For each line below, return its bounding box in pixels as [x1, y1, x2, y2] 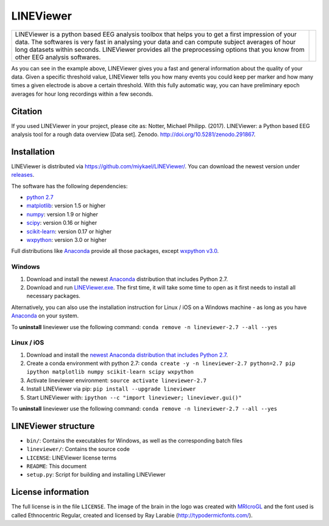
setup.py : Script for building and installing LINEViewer [26, 471, 166, 478]
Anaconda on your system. [11, 312, 79, 319]
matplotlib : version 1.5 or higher [26, 202, 106, 210]
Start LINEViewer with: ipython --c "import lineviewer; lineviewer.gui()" [26, 394, 242, 401]
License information [11, 487, 90, 497]
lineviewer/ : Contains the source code [26, 446, 130, 453]
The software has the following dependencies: [11, 182, 128, 190]
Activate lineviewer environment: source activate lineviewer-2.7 [26, 377, 207, 384]
